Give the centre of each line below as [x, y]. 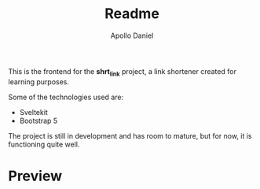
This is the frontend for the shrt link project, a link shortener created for [123, 72]
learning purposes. [38, 82]
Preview [35, 176]
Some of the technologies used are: [66, 97]
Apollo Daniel [132, 35]
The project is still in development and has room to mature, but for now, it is [130, 135]
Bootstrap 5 [38, 120]
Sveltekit [34, 112]
